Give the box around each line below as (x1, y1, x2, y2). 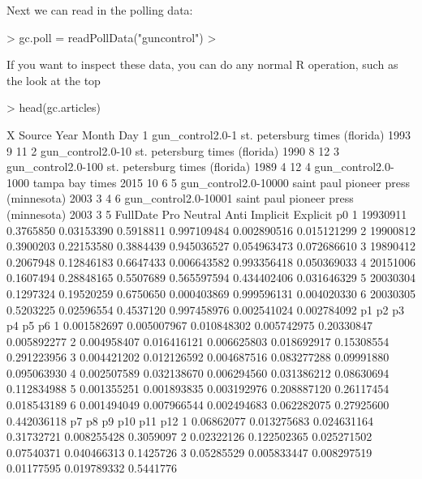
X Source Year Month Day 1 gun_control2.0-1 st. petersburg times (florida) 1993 (6, 126, 411, 143)
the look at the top (6, 71, 101, 88)
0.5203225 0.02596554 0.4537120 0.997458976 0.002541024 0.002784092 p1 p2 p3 (6, 301, 404, 318)
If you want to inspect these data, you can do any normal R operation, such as (6, 56, 398, 73)
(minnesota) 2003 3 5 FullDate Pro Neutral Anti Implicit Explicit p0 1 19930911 (6, 205, 407, 222)
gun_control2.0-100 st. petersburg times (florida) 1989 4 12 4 (6, 158, 311, 175)
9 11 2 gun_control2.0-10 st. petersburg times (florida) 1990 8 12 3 (6, 142, 339, 159)
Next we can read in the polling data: (6, 2, 193, 18)
